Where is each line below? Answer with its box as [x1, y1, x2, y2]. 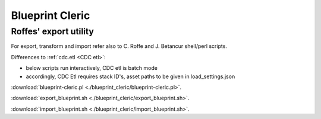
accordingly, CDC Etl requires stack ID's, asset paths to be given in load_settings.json [26, 73, 235, 80]
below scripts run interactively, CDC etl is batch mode [26, 65, 158, 72]
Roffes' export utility [11, 26, 95, 37]
